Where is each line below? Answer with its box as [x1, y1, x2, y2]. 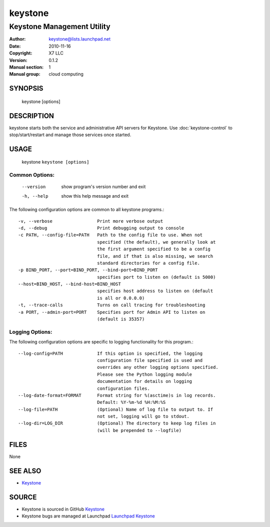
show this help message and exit [61, 193, 128, 199]
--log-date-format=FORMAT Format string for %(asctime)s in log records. [18, 392, 216, 398]
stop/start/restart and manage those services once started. [9, 132, 131, 138]
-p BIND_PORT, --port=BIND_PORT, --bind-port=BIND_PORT [18, 267, 158, 273]
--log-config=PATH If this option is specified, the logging [18, 350, 203, 356]
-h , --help [21, 193, 48, 199]
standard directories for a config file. [96, 260, 200, 266]
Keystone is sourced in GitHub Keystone [21, 506, 105, 512]
